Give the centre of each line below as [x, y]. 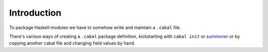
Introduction [35, 13]
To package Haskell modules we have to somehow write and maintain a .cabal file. [95, 27]
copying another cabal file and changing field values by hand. [72, 43]
